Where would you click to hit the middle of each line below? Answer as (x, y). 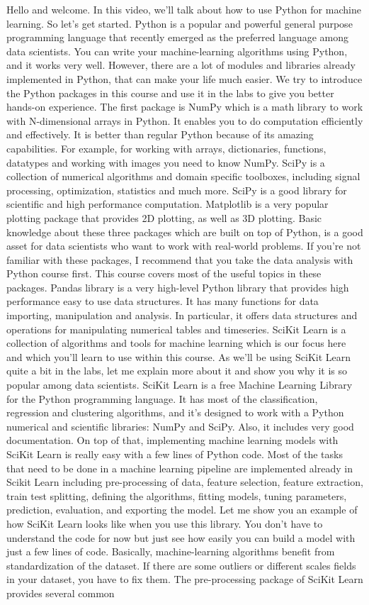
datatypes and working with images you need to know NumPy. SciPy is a (166, 162)
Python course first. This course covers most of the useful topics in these (164, 273)
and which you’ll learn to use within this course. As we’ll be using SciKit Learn (179, 356)
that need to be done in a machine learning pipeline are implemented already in (180, 468)
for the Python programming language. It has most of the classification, (162, 398)
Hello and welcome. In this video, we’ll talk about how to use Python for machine (184, 9)
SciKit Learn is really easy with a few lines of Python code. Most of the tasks (175, 454)
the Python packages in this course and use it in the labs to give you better (170, 93)
